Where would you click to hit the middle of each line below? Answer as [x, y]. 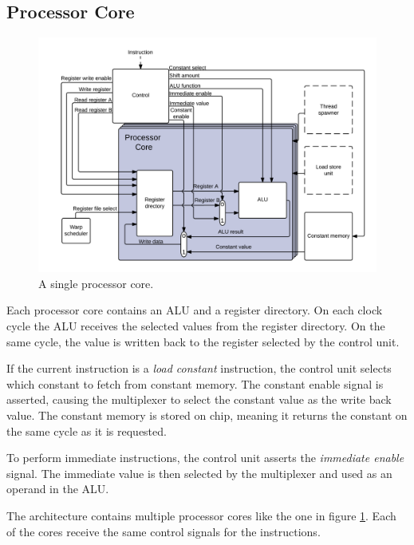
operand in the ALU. [58, 489]
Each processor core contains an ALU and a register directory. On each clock [195, 310]
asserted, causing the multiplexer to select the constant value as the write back [199, 399]
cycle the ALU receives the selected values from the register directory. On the [196, 325]
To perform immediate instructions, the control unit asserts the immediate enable [205, 458]
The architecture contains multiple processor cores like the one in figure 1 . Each [201, 515]
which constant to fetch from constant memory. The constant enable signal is [195, 383]
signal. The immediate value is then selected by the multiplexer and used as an [199, 473]
